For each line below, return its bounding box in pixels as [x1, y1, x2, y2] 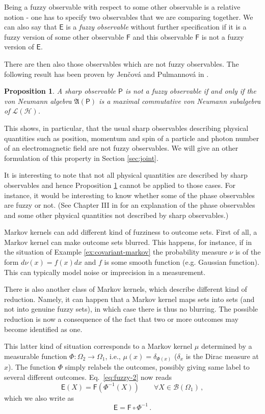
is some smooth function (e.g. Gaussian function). [104, 257, 259, 267]
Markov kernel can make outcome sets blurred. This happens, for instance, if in [4, 236, 252, 247]
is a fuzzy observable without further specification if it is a [66, 21, 247, 32]
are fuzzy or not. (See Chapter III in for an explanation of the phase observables [4, 200, 255, 210]
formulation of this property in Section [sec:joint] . [4, 152, 158, 163]
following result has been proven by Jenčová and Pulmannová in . [4, 68, 209, 79]
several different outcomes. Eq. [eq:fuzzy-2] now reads [4, 371, 172, 382]
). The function [8, 362, 56, 372]
